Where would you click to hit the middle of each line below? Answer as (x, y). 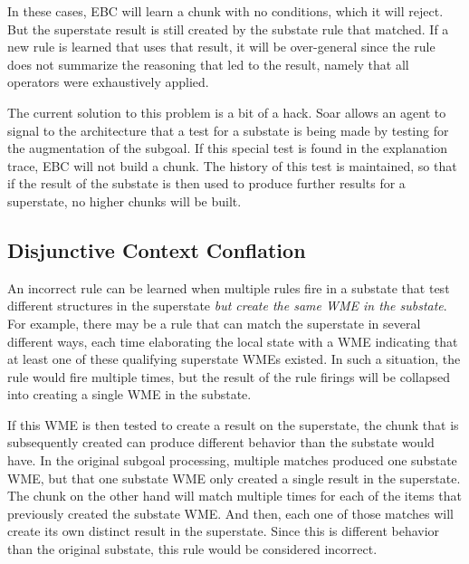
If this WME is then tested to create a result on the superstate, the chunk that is (233, 424)
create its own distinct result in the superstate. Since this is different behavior (224, 531)
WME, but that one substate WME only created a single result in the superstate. (234, 478)
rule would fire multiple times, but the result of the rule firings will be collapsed (229, 376)
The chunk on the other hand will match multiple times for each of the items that (234, 496)
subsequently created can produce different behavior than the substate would (221, 442)
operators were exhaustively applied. (108, 82)
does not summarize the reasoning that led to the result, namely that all (208, 64)
